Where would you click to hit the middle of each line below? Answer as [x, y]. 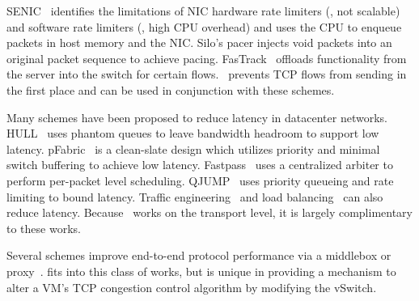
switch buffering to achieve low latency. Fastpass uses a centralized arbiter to [200, 165]
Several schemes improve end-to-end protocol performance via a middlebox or [199, 255]
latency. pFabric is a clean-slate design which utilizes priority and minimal [193, 148]
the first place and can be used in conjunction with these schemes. [171, 89]
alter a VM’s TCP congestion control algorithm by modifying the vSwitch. [192, 287]
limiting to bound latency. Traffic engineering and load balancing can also [195, 196]
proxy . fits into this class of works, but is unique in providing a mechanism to [201, 271]
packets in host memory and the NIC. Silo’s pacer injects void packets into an [199, 42]
